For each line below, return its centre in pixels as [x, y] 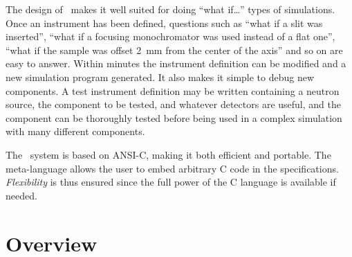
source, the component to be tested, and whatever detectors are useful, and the [173, 104]
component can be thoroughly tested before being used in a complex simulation [174, 117]
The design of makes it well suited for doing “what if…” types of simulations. [170, 9]
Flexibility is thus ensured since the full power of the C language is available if [171, 182]
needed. [21, 195]
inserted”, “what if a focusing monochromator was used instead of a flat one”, [170, 36]
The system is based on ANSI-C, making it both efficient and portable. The [168, 154]
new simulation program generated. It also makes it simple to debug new [160, 77]
